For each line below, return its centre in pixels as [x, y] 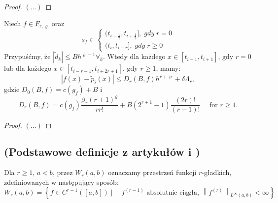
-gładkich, [217, 172]
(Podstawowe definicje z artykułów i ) [102, 152]
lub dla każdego [28, 68]
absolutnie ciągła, [173, 193]
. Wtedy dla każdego [134, 56]
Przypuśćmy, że [27, 56]
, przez [63, 172]
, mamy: [168, 68]
